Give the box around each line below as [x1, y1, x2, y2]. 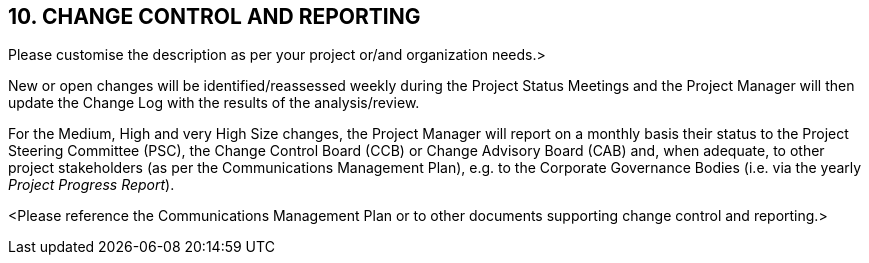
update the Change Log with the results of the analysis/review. [8, 94, 420, 112]
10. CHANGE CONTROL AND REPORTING [8, 4, 421, 29]
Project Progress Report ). [8, 176, 175, 194]
